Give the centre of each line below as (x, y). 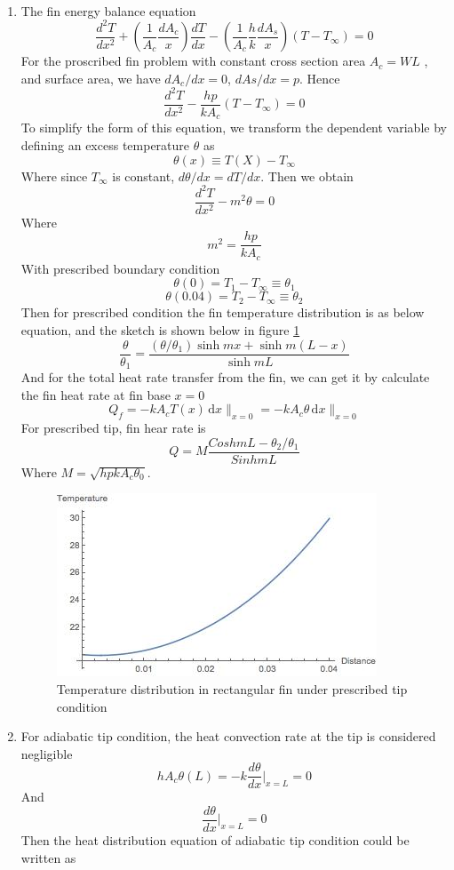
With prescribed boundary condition (120, 268)
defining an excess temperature (105, 144)
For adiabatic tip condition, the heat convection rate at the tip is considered (228, 736)
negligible (47, 753)
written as (48, 857)
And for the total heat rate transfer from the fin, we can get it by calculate (225, 377)
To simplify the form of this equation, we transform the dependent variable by (234, 128)
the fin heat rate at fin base (96, 394)
